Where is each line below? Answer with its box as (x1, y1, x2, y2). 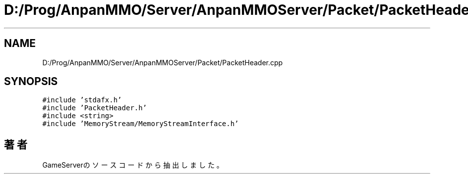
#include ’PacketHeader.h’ (42, 104, 147, 112)
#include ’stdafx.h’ (42, 96, 122, 104)
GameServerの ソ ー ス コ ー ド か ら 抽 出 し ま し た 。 (42, 161, 224, 170)
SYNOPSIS (4, 75, 58, 88)
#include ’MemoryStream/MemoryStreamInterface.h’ (42, 120, 239, 128)
